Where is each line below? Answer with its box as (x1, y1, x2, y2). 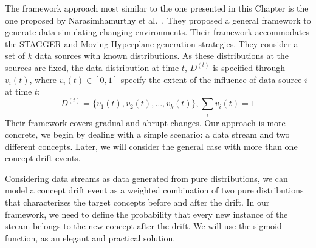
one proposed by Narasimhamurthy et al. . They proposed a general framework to (5, 13, 311, 26)
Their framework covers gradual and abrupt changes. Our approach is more (5, 116, 286, 129)
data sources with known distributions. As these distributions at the (35, 49, 289, 62)
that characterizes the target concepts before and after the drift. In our (5, 196, 270, 209)
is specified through (213, 61, 286, 73)
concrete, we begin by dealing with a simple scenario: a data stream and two (5, 128, 290, 141)
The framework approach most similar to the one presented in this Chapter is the (5, 2, 309, 14)
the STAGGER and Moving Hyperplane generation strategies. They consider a (5, 37, 298, 50)
